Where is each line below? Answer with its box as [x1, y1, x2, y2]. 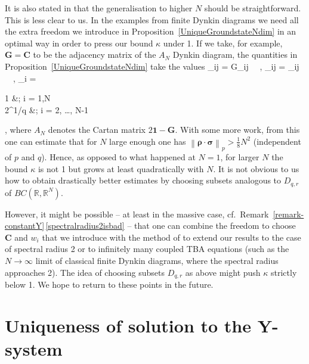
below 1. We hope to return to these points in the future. [5, 278, 214, 291]
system [5, 337, 63, 361]
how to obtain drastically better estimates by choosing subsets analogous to [5, 174, 282, 186]
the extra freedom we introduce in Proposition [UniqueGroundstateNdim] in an [5, 25, 296, 38]
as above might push [185, 266, 261, 278]
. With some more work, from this [175, 123, 300, 136]
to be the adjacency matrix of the [33, 48, 156, 61]
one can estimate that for [5, 135, 97, 147]
